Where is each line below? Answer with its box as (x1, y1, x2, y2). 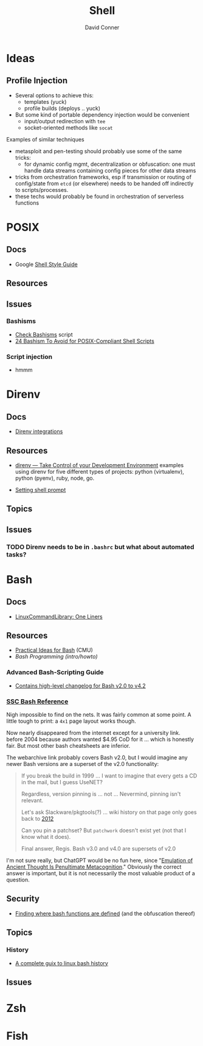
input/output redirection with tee (24, 117, 106, 125)
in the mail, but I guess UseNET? (21, 779, 103, 786)
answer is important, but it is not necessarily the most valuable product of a (6, 870, 196, 877)
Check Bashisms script (15, 330, 73, 338)
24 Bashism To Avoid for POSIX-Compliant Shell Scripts (15, 337, 155, 344)
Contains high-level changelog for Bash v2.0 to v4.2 (15, 682, 146, 689)
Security (6, 894, 40, 904)
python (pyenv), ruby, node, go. (15, 474, 95, 482)
